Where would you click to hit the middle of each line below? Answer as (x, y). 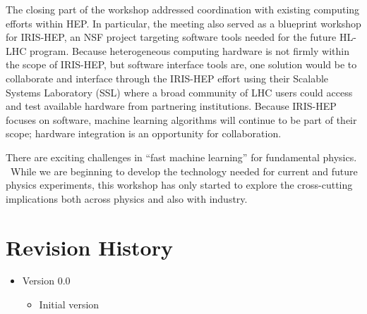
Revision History (89, 247)
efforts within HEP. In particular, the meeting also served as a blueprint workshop (183, 23)
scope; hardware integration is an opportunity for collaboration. (144, 133)
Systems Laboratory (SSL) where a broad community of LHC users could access (179, 92)
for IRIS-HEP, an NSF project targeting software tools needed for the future (171, 37)
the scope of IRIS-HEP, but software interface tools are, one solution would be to (181, 64)
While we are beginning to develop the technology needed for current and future (184, 171)
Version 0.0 (46, 281)
